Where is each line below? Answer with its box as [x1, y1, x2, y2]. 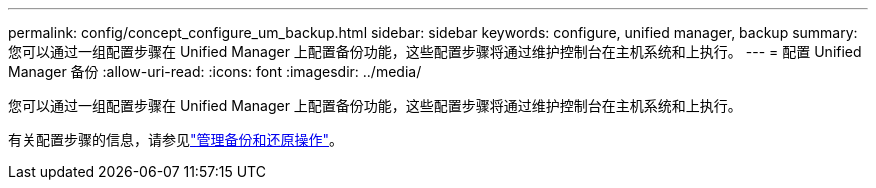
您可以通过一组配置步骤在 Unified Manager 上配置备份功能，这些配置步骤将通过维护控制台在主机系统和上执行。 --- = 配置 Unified [8, 43, 862, 60]
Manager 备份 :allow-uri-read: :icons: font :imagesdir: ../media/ [8, 63, 422, 80]
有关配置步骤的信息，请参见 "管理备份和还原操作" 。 [8, 131, 344, 148]
